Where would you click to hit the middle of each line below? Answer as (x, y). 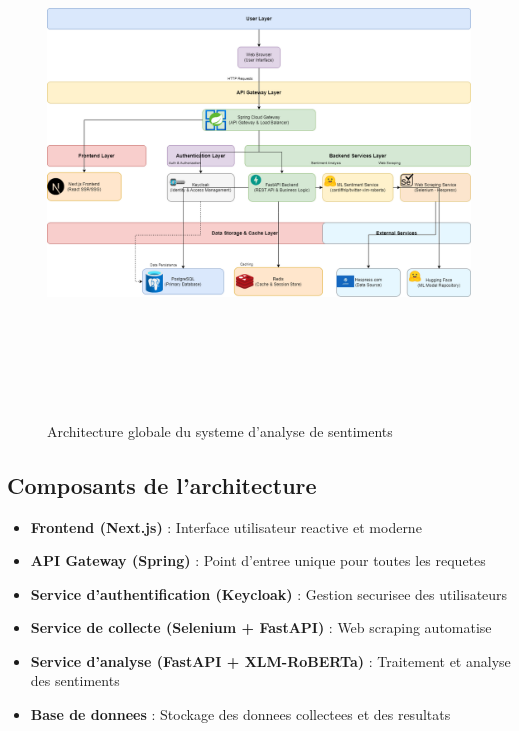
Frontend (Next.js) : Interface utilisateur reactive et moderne (226, 526)
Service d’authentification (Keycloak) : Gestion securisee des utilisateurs (269, 593)
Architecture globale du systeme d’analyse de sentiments (220, 430)
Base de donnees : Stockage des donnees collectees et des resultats (240, 714)
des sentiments (75, 680)
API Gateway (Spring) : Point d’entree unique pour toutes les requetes (258, 560)
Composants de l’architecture (162, 484)
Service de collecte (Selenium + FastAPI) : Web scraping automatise (261, 627)
